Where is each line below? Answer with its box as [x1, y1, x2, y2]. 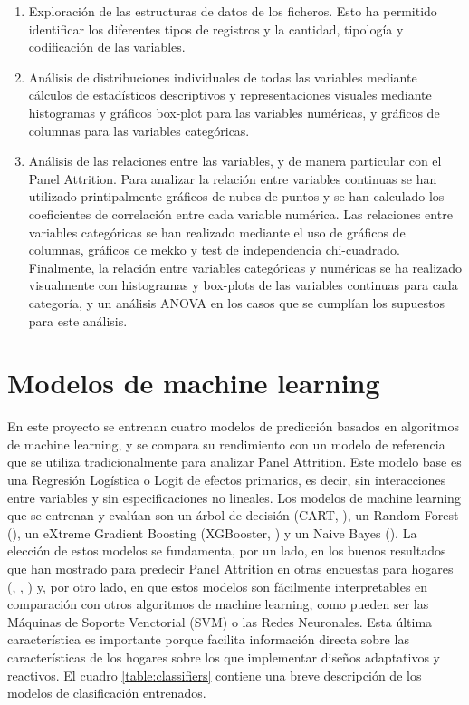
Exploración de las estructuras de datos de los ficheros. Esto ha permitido [28, 2, 437, 20]
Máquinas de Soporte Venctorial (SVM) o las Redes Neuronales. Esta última [7, 612, 433, 631]
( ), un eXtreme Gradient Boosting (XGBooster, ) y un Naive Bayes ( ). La [7, 523, 417, 542]
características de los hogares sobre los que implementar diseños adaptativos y [7, 647, 441, 666]
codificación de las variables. [28, 37, 186, 56]
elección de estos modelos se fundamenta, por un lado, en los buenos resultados [7, 541, 446, 560]
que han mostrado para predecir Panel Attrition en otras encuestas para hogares [7, 558, 454, 577]
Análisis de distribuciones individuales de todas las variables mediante [28, 67, 417, 86]
